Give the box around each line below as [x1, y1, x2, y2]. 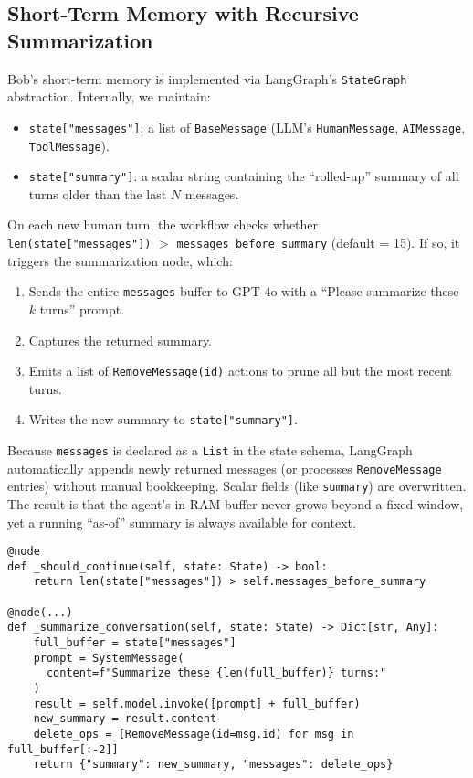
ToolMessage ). [28, 135, 110, 155]
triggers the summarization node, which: [7, 250, 233, 270]
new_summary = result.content [33, 712, 217, 726]
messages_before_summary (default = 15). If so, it [176, 233, 460, 251]
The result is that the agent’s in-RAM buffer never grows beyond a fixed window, [7, 494, 464, 513]
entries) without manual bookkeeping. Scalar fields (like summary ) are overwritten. [7, 476, 467, 496]
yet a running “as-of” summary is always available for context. [7, 512, 356, 531]
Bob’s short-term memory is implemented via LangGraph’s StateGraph [7, 69, 407, 88]
